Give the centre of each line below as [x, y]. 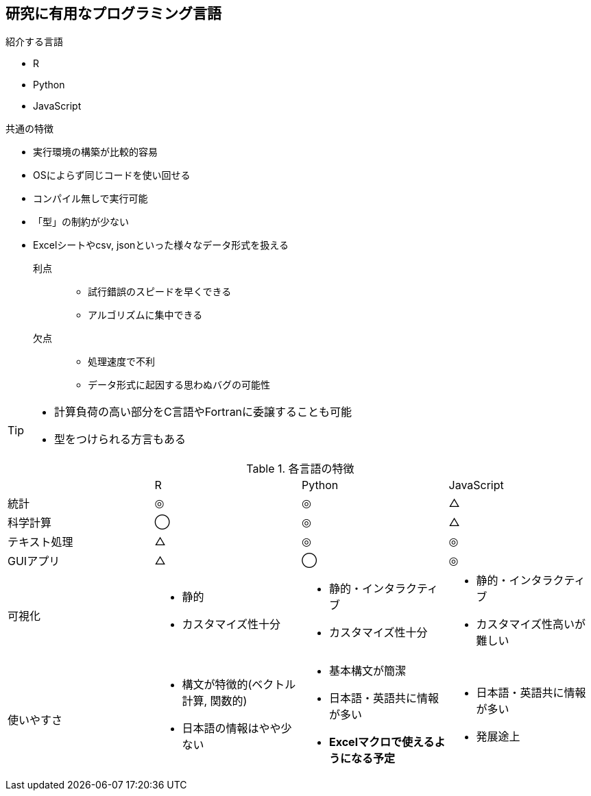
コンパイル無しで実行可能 [91, 199]
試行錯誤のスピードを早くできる [160, 292]
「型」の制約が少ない [81, 222]
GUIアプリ [34, 561]
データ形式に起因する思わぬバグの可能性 [179, 385]
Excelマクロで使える [382, 742]
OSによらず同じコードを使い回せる [112, 175]
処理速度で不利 [121, 362]
